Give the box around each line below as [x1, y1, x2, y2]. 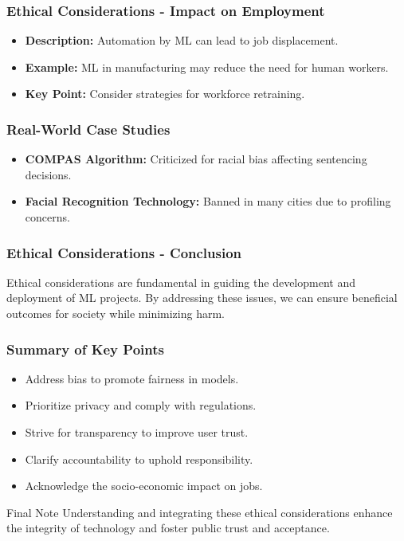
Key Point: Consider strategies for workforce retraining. [25, 85, 305, 102]
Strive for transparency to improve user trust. [25, 424, 249, 440]
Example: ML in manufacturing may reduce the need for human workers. [25, 58, 389, 75]
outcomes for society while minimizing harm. [6, 305, 225, 321]
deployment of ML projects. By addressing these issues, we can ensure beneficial [6, 289, 398, 306]
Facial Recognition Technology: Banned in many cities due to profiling [25, 193, 391, 210]
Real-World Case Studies [6, 119, 171, 139]
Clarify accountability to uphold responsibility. [25, 450, 253, 467]
